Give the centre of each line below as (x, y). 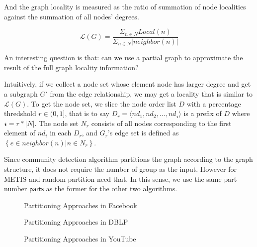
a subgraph (21, 93)
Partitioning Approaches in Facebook (81, 205)
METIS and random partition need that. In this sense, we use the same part (121, 179)
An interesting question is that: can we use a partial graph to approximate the (124, 58)
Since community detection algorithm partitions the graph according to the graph (128, 159)
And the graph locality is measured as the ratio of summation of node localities (125, 6)
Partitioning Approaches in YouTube (80, 239)
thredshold (20, 113)
